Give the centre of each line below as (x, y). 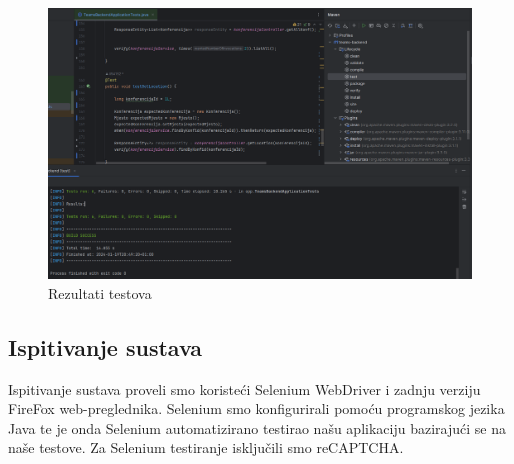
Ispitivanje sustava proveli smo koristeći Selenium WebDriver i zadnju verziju (244, 388)
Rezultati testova (100, 292)
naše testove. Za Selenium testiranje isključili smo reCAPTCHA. (206, 447)
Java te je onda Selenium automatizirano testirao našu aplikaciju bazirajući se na (257, 427)
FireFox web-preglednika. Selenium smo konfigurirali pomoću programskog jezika (256, 408)
